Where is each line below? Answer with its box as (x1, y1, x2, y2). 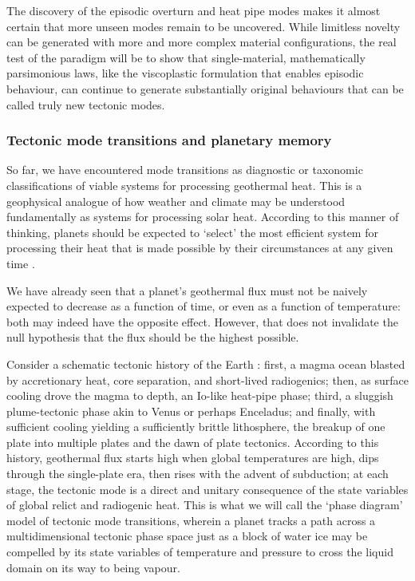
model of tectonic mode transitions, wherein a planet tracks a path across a (6, 512, 376, 528)
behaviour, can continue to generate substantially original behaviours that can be (6, 80, 404, 97)
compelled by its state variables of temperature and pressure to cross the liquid (6, 543, 393, 560)
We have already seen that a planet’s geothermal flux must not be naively (6, 282, 368, 298)
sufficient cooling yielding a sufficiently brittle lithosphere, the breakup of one (6, 418, 385, 435)
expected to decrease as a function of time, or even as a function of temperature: (6, 298, 401, 314)
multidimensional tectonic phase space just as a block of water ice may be (6, 528, 368, 544)
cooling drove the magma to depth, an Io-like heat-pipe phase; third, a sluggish (6, 387, 393, 404)
